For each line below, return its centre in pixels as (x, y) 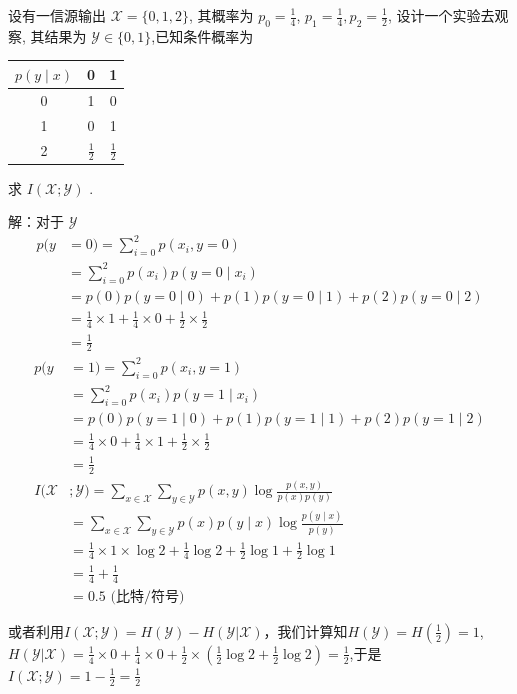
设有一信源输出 (57, 15)
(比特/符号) (147, 596)
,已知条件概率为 (202, 35)
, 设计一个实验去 (441, 15)
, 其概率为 (221, 15)
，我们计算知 (305, 630)
